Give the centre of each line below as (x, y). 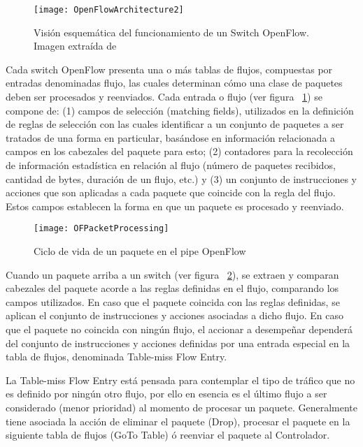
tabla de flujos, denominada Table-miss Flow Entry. (116, 357)
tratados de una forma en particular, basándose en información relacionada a (171, 137)
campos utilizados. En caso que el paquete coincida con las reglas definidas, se (173, 301)
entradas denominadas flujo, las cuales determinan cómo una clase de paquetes (174, 83)
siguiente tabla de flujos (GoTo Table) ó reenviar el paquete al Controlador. (168, 435)
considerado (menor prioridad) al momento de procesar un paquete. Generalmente (181, 407)
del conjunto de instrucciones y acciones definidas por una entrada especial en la (178, 343)
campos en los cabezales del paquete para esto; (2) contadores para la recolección (179, 151)
